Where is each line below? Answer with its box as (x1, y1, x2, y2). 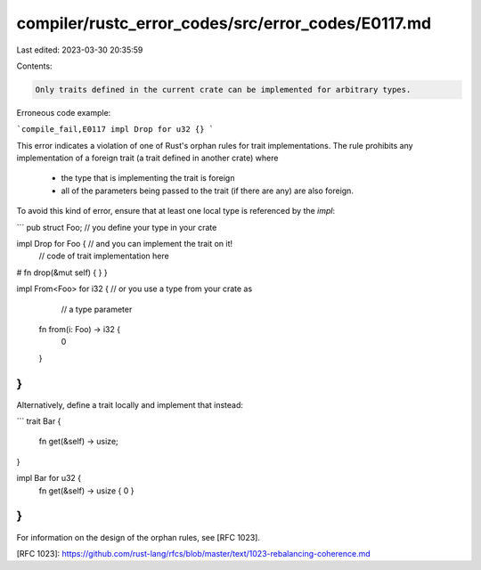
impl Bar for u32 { (16, 473, 82, 484)
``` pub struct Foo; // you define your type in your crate (16, 222, 217, 232)
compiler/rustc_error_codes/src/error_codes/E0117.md (16, 13, 432, 33)
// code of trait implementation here (38, 250, 169, 262)
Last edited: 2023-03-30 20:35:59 (16, 45, 143, 55)
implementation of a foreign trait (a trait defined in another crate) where (16, 152, 279, 164)
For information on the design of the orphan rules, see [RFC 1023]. (16, 532, 260, 542)
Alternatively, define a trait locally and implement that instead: (16, 399, 244, 410)
